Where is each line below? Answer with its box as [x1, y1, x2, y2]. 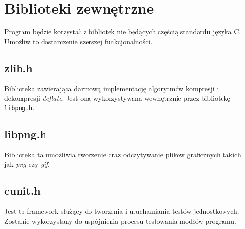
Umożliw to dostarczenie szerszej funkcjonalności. [4, 36, 153, 46]
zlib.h [4, 60, 33, 75]
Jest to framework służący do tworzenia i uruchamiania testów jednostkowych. [4, 205, 239, 216]
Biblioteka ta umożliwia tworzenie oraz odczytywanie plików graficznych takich [4, 149, 241, 159]
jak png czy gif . [4, 159, 50, 169]
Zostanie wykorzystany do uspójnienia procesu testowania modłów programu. [4, 215, 236, 226]
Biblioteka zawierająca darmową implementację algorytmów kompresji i [4, 83, 219, 93]
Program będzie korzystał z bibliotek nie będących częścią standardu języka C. [4, 26, 241, 37]
